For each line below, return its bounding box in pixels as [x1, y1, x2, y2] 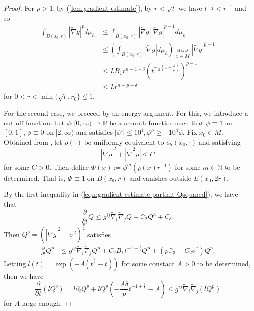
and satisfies [76, 127, 113, 137]
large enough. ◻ [22, 297, 71, 308]
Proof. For [4, 3, 35, 13]
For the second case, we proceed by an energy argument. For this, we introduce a [4, 107, 248, 118]
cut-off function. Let [4, 117, 65, 127]
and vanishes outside [129, 172, 192, 183]
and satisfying [198, 136, 241, 147]
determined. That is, [4, 172, 66, 183]
